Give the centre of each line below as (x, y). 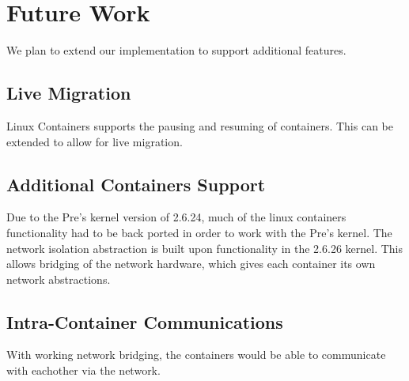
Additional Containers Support (136, 184)
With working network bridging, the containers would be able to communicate (196, 355)
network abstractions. (59, 279)
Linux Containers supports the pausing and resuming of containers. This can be (200, 125)
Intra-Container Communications (145, 321)
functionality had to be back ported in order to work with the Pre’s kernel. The (199, 232)
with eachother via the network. (83, 370)
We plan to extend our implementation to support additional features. (176, 50)
